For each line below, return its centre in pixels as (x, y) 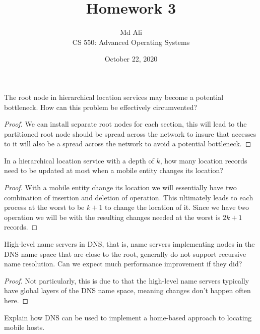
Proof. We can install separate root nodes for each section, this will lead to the (125, 124)
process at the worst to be (44, 207)
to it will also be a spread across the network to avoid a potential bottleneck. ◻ (128, 144)
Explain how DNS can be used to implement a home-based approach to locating (128, 317)
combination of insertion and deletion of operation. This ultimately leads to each (129, 197)
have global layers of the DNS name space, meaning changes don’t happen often (127, 290)
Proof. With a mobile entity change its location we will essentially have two (120, 187)
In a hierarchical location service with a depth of (79, 160)
